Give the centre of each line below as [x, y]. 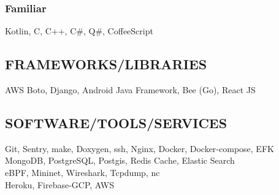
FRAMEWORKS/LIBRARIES [106, 64]
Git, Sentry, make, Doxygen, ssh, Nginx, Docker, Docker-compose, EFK [139, 148]
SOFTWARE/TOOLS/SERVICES [116, 123]
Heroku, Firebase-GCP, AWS [59, 184]
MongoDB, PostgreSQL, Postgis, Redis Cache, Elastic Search [120, 160]
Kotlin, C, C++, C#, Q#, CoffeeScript [79, 31]
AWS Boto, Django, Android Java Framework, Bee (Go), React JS [130, 90]
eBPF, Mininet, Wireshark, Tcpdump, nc [82, 172]
